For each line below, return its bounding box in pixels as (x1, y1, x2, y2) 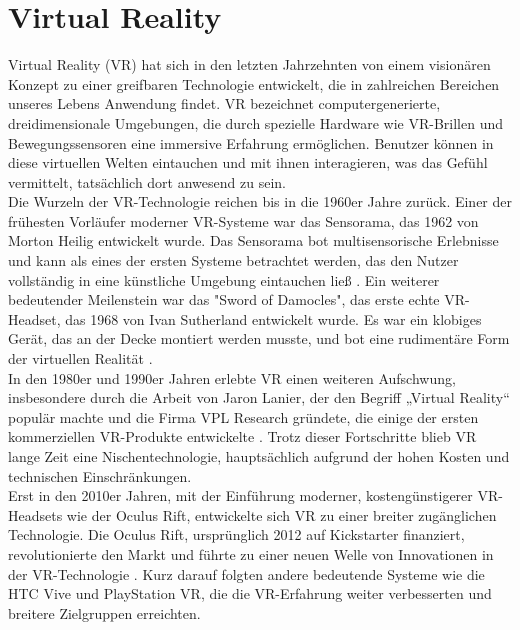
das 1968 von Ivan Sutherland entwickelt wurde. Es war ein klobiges (65, 308, 482, 329)
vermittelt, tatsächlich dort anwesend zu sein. (8, 171, 286, 192)
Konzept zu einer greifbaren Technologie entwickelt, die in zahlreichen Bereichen (8, 73, 500, 94)
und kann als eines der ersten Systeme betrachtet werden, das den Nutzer (8, 250, 459, 271)
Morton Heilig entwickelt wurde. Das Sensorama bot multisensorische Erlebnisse (8, 230, 499, 251)
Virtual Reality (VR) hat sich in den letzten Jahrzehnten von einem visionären (8, 54, 491, 75)
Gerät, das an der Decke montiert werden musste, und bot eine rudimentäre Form (8, 328, 510, 349)
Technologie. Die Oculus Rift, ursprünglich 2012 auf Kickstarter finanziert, (8, 524, 465, 545)
